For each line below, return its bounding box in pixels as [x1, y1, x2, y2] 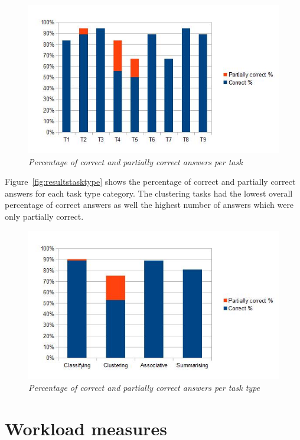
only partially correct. [5, 210, 84, 222]
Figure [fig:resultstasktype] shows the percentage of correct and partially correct [5, 175, 296, 188]
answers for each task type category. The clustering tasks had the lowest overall [5, 187, 293, 199]
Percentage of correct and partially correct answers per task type [28, 381, 260, 393]
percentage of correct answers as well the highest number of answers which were [5, 198, 294, 211]
